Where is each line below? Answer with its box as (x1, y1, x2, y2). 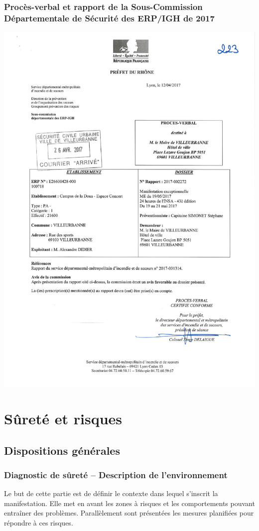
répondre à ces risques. (4, 518, 73, 528)
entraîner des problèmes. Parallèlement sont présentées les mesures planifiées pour (4, 508, 254, 518)
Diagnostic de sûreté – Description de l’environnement (4, 468, 228, 481)
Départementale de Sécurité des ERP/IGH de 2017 (4, 11, 215, 24)
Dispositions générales (4, 442, 120, 458)
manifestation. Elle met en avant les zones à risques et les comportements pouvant (4, 498, 255, 508)
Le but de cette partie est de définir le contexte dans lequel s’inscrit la (4, 488, 218, 499)
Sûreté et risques (4, 408, 123, 429)
